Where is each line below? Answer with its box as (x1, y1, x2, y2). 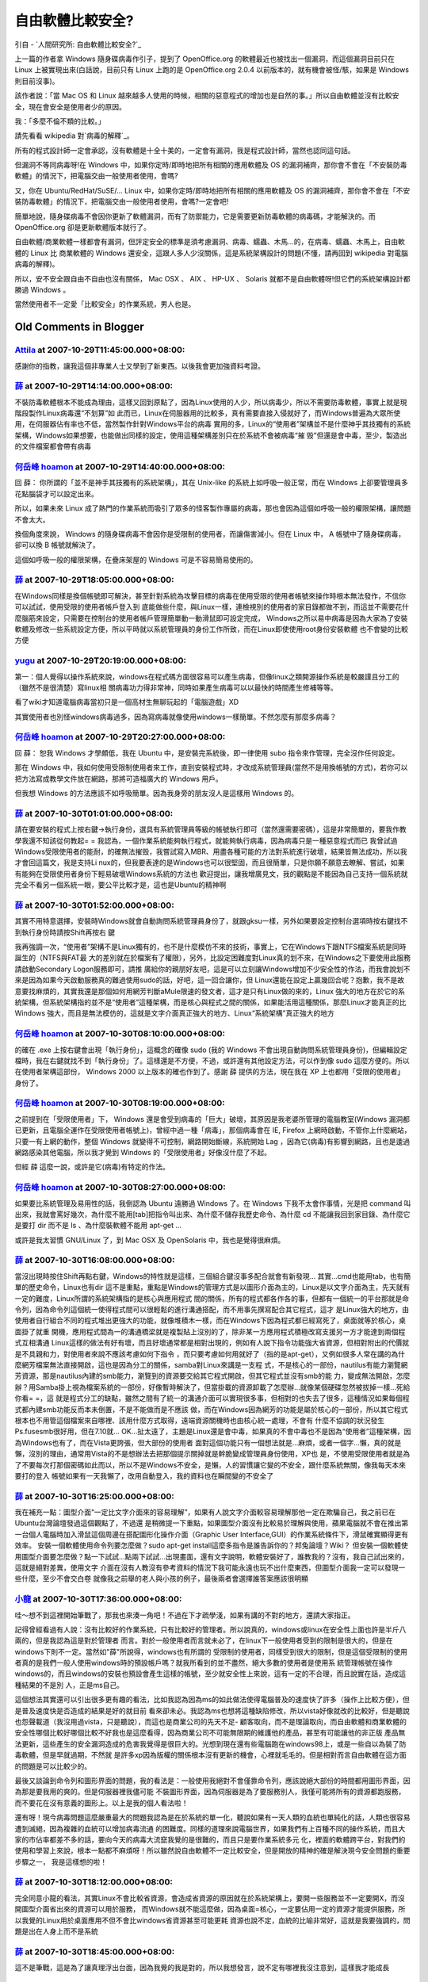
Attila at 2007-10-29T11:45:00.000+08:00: (14, 345, 185, 356)
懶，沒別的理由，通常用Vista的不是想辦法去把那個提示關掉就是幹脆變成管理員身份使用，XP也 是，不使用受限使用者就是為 (14, 1449, 411, 1459)
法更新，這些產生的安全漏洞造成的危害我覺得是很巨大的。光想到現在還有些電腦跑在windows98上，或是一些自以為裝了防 (14, 1739, 407, 1748)
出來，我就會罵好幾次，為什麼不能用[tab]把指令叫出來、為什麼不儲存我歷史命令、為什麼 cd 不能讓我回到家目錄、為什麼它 (14, 1209, 411, 1219)
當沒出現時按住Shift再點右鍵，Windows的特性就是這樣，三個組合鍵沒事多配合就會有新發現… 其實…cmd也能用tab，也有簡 (14, 1271, 411, 1280)
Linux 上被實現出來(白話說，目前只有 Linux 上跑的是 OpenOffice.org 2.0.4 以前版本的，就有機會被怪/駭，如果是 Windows (14, 65, 410, 75)
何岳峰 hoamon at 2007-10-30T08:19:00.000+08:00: (14, 1098, 225, 1109)
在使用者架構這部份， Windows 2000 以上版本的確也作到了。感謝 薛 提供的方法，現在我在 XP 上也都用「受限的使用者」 (14, 1067, 405, 1077)
